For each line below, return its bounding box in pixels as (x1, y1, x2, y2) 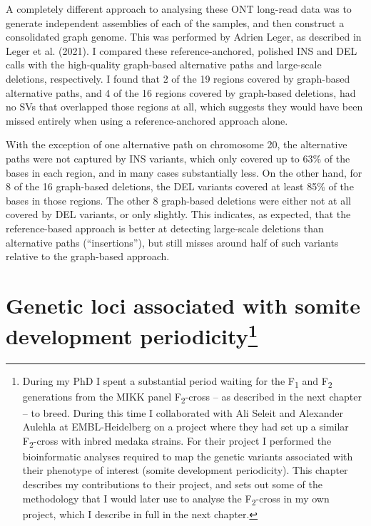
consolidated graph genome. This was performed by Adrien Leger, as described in (6, 29, 362, 44)
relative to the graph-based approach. (6, 249, 170, 264)
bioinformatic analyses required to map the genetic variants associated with (22, 448, 353, 463)
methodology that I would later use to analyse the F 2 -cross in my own (22, 490, 330, 507)
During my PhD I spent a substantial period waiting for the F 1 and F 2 (22, 373, 332, 391)
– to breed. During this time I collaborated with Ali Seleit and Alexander (22, 405, 344, 420)
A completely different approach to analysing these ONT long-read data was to (6, 1, 352, 16)
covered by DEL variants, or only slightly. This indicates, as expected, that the (6, 207, 351, 222)
